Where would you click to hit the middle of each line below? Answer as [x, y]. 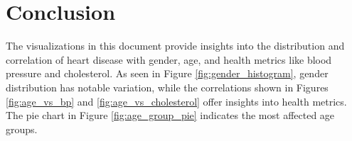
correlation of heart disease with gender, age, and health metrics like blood [169, 59]
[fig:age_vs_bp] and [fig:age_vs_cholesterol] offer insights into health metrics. [176, 101]
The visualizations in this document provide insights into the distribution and [175, 46]
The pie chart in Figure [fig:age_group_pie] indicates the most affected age [170, 115]
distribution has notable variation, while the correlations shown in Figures [167, 87]
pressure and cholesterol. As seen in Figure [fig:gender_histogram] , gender [167, 73]
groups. [22, 129]
